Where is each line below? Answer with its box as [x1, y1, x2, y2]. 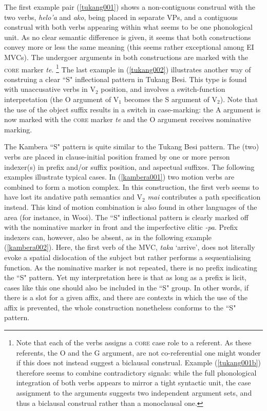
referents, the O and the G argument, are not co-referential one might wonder [16, 347, 261, 358]
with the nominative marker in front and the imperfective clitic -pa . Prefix [4, 222, 238, 232]
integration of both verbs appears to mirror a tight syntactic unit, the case [16, 377, 251, 388]
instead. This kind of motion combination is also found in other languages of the [4, 201, 257, 212]
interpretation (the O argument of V [4, 94, 119, 104]
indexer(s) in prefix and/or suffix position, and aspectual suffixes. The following [4, 161, 255, 172]
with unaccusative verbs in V [4, 84, 96, 94]
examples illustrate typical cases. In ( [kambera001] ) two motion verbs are [4, 171, 235, 182]
